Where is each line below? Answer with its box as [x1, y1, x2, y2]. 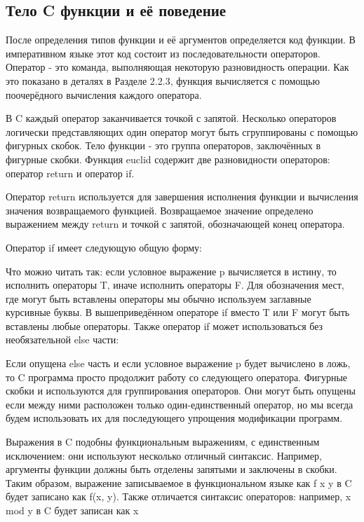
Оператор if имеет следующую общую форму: [6, 240, 203, 254]
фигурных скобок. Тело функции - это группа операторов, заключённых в [6, 138, 321, 153]
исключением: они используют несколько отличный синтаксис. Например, [6, 448, 322, 462]
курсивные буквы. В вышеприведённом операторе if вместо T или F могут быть [6, 305, 350, 320]
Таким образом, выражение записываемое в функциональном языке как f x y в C [6, 475, 352, 490]
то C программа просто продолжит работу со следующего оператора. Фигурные [6, 369, 348, 384]
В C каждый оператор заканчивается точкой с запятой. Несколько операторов [6, 111, 337, 125]
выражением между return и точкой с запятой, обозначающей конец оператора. [6, 217, 345, 231]
